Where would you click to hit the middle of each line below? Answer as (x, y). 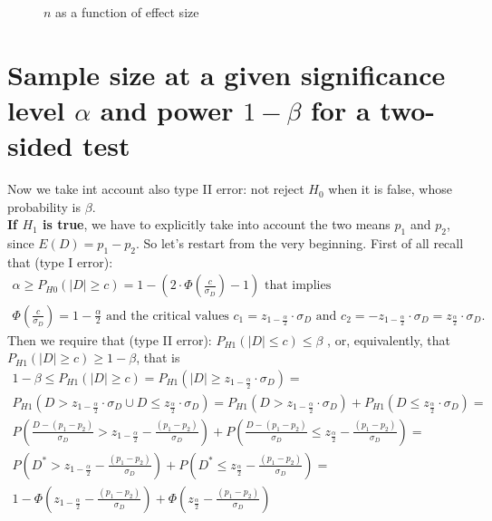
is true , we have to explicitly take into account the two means (217, 224)
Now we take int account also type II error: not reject (156, 189)
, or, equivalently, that (389, 339)
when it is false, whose (390, 189)
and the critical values (168, 316)
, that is (158, 357)
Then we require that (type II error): (110, 339)
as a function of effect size (127, 12)
